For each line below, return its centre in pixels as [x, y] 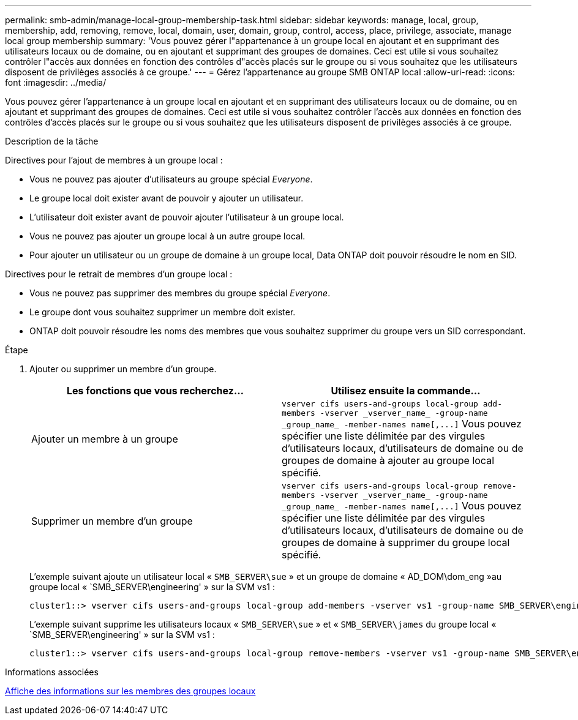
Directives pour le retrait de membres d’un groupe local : [119, 274]
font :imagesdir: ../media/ [56, 82]
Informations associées [52, 672]
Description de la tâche [52, 141]
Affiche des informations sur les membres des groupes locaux [130, 691]
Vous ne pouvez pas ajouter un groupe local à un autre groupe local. [167, 236]
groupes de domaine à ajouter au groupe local [388, 460]
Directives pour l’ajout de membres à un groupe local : [114, 160]
